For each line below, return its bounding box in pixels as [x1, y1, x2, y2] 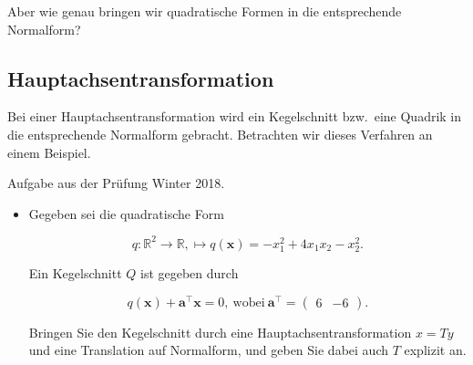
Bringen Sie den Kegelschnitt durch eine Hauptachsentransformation [28, 322, 412, 341]
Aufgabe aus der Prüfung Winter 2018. [7, 173, 225, 193]
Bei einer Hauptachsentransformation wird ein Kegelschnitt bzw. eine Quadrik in [7, 107, 462, 126]
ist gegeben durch [139, 264, 239, 283]
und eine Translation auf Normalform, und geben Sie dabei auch [28, 340, 388, 360]
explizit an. [404, 340, 467, 360]
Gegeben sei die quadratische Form [28, 203, 224, 223]
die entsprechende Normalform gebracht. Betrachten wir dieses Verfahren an [7, 124, 433, 143]
